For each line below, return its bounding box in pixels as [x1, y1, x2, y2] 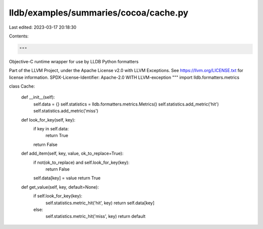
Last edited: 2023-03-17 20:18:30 [9, 24, 76, 30]
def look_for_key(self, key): [21, 117, 75, 123]
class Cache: [9, 83, 35, 89]
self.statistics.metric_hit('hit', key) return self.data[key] [45, 200, 155, 206]
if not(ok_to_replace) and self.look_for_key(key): [33, 159, 130, 165]
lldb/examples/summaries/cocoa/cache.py [9, 7, 188, 18]
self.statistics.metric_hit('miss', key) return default [45, 213, 146, 219]
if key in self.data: [33, 126, 69, 132]
